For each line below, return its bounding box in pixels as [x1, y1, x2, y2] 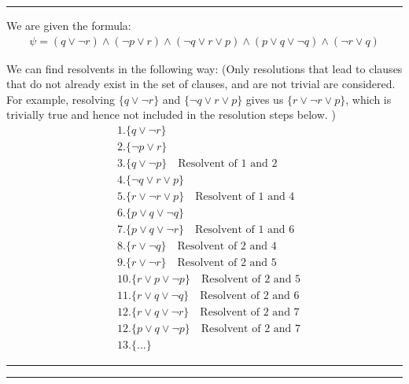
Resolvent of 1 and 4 [195, 191, 295, 203]
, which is [345, 90, 392, 107]
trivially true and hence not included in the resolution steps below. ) [6, 106, 336, 123]
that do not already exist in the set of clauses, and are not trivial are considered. [6, 76, 396, 92]
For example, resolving [6, 90, 116, 107]
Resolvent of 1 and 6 [195, 224, 295, 236]
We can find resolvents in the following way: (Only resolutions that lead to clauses [6, 60, 403, 76]
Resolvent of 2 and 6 [200, 290, 300, 302]
